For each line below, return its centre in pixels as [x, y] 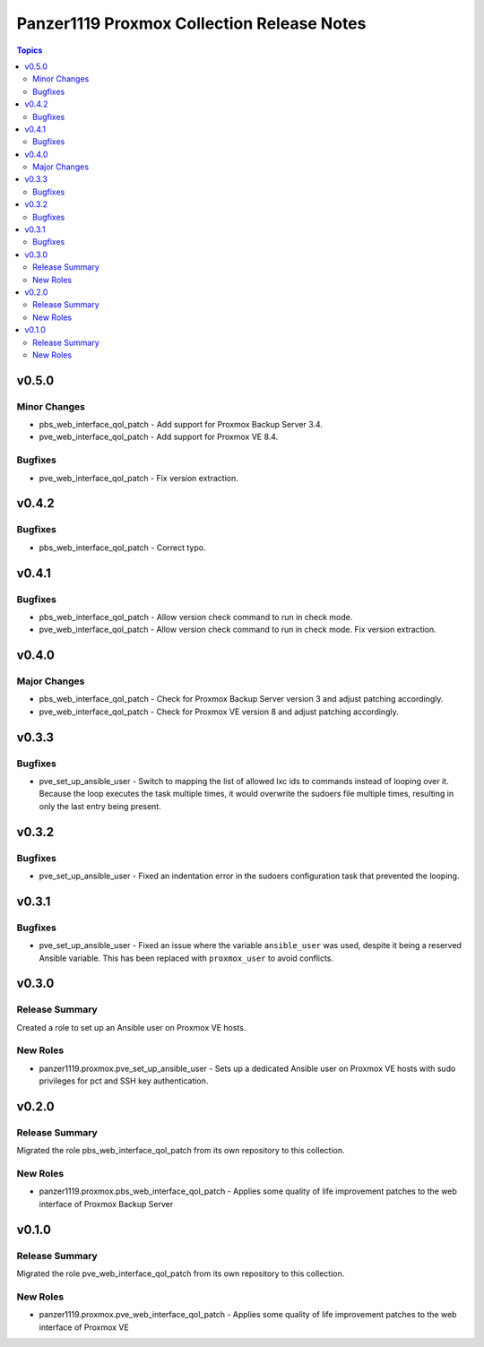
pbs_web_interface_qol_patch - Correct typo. [122, 548]
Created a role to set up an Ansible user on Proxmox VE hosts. [131, 1027]
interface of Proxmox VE [84, 1327]
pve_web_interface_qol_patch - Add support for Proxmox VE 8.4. [159, 437]
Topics [30, 50]
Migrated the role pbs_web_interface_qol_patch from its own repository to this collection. [181, 1151]
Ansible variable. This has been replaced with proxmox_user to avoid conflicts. [186, 958]
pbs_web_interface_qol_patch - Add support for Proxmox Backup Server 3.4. [181, 425]
